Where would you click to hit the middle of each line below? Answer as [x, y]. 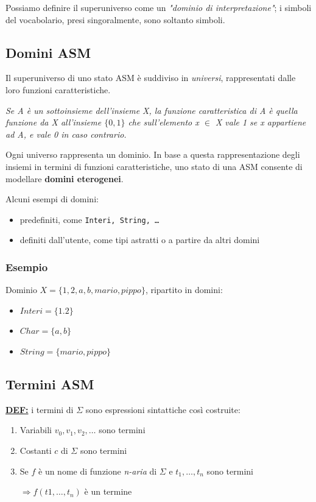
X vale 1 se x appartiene [261, 122]
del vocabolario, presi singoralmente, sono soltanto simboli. [115, 19]
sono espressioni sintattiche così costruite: [163, 409]
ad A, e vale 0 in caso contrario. [66, 134]
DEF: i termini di [40, 409]
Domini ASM [48, 52]
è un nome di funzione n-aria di [98, 471]
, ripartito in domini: [184, 290]
